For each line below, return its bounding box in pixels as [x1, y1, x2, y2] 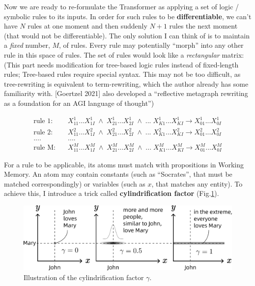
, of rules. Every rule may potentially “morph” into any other [59, 40, 244, 50]
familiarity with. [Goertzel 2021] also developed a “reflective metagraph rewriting [4, 88, 248, 98]
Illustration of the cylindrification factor [24, 272, 144, 282]
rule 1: [33, 118, 53, 125]
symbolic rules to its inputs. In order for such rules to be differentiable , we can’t [4, 11, 252, 21]
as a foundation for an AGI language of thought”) [4, 97, 154, 108]
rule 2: [33, 129, 53, 136]
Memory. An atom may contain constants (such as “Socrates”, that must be [4, 169, 232, 179]
